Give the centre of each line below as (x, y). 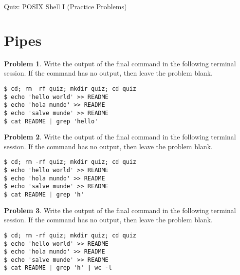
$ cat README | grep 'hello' (51, 121)
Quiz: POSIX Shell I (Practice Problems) (65, 6)
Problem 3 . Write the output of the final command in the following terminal (120, 210)
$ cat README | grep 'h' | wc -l (58, 268)
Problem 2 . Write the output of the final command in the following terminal (120, 137)
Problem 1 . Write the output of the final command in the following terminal (120, 63)
